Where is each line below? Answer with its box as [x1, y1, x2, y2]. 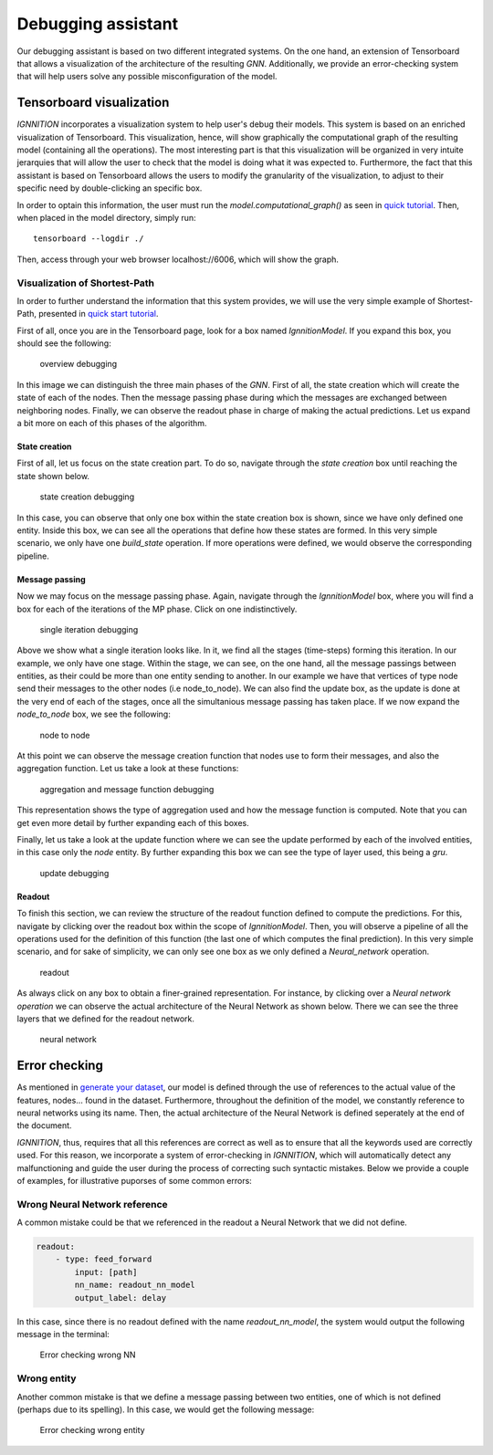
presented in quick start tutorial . [37, 309, 159, 319]
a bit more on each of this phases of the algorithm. [16, 418, 207, 429]
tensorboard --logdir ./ [33, 234, 144, 244]
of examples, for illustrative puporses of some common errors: [16, 1175, 253, 1186]
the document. [16, 1120, 72, 1131]
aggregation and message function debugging [39, 783, 215, 794]
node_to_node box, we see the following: [16, 708, 171, 720]
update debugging [39, 867, 110, 878]
